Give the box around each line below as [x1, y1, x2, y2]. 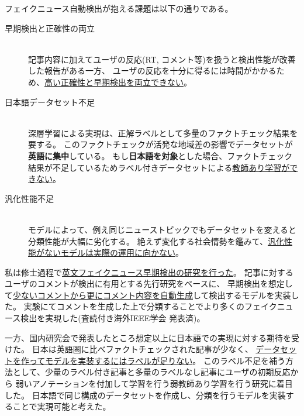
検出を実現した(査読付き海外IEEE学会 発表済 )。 [20, 312, 205, 324]
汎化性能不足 [5, 192, 54, 204]
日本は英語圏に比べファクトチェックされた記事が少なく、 [32, 343, 253, 355]
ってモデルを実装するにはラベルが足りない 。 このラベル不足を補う [29, 354, 285, 366]
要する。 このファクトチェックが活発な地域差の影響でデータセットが [28, 138, 293, 150]
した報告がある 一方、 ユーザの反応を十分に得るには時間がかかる [28, 64, 277, 77]
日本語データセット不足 [5, 95, 95, 108]
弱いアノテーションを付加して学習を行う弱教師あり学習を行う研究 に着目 [15, 377, 293, 390]
